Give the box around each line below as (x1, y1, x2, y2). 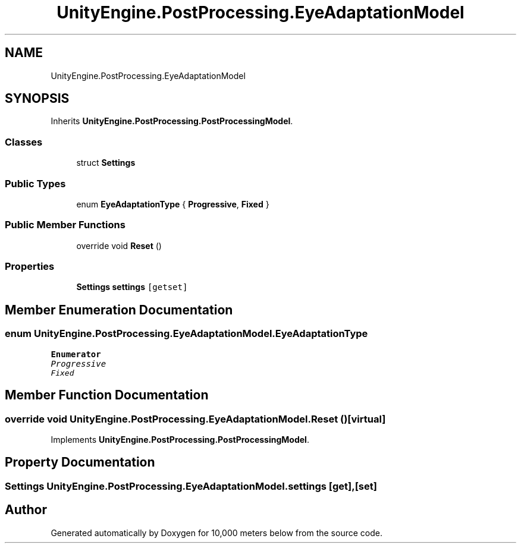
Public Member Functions (5, 219, 125, 231)
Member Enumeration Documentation (5, 302, 233, 317)
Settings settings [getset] (76, 282, 188, 292)
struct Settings (76, 158, 136, 168)
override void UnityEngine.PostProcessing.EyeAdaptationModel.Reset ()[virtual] (5, 412, 386, 425)
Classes (5, 136, 43, 148)
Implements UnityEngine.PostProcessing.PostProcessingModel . (51, 434, 309, 445)
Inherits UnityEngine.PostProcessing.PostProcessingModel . (51, 116, 293, 127)
